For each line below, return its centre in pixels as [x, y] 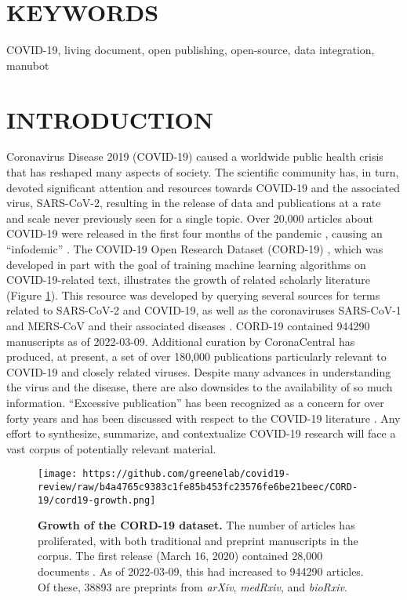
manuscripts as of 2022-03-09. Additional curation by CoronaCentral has [181, 341]
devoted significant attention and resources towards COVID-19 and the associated [203, 187]
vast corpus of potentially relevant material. [111, 448]
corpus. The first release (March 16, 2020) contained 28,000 [180, 556]
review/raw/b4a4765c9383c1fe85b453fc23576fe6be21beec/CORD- [198, 487]
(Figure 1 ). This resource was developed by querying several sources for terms [193, 295]
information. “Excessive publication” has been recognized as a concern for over [195, 402]
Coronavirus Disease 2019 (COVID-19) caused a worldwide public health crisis [195, 156]
